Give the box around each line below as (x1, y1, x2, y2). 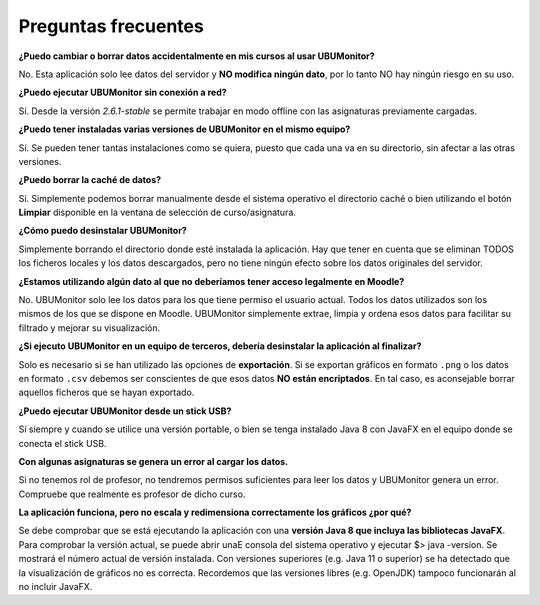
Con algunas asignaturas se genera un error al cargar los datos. (18, 455, 289, 467)
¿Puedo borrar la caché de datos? (18, 174, 162, 186)
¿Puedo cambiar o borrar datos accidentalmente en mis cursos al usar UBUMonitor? (18, 50, 375, 62)
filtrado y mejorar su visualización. (18, 321, 160, 334)
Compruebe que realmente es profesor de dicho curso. (18, 488, 246, 500)
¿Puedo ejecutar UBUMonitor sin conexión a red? (18, 86, 227, 99)
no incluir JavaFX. (18, 581, 93, 593)
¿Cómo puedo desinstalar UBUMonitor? (18, 225, 187, 237)
